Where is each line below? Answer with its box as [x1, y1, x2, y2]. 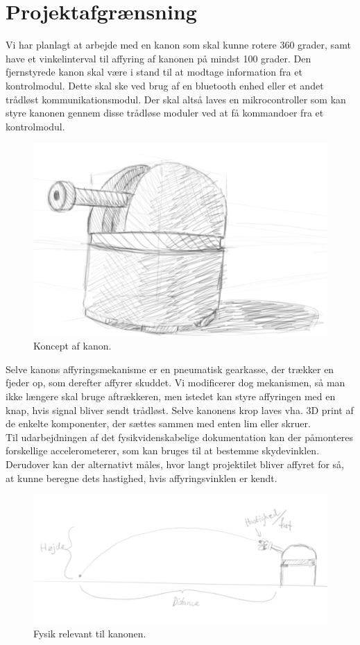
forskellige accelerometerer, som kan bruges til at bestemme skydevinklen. [6, 443, 320, 458]
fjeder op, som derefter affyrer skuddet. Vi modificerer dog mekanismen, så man [6, 375, 345, 390]
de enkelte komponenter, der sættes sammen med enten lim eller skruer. [6, 416, 311, 431]
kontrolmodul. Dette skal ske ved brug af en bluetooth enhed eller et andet [6, 78, 324, 92]
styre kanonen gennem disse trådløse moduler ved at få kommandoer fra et [6, 105, 324, 120]
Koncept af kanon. [33, 338, 112, 353]
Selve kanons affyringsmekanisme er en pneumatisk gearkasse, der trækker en [6, 361, 334, 376]
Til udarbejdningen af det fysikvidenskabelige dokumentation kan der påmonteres [6, 429, 353, 444]
